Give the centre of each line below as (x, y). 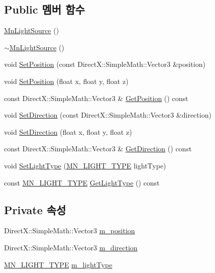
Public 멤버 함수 (44, 9)
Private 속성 (35, 209)
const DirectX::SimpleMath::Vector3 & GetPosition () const (96, 98)
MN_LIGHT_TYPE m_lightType (58, 264)
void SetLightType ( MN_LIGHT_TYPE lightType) (85, 165)
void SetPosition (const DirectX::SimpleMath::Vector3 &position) (105, 64)
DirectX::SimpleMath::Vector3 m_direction (71, 247)
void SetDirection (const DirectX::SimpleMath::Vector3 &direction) (108, 115)
